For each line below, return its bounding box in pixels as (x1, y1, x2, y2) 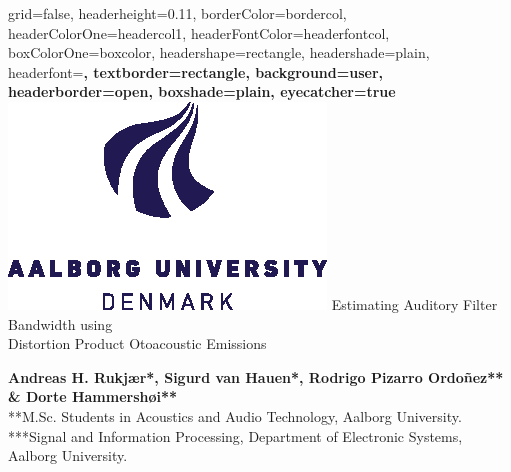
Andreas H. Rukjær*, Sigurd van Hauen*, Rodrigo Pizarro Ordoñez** (8, 366, 504, 387)
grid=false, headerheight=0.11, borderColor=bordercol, (8, 3, 347, 23)
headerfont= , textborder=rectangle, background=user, (8, 61, 384, 82)
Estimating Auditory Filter (331, 293, 498, 314)
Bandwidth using (8, 313, 113, 334)
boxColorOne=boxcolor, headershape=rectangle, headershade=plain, (8, 42, 430, 63)
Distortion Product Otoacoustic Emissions (8, 333, 267, 354)
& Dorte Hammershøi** (8, 386, 178, 407)
